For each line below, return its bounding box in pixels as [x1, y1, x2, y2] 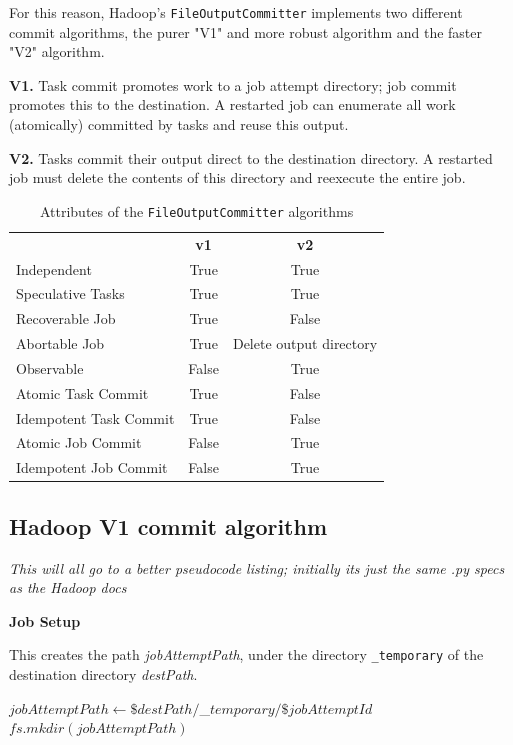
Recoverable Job [16, 308, 116, 329]
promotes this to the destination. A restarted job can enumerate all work [9, 94, 456, 115]
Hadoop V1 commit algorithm [9, 510, 328, 541]
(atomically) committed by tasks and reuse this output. [9, 114, 349, 135]
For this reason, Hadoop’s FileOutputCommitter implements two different [9, 2, 463, 22]
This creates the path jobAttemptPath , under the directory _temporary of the [9, 644, 484, 665]
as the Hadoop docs [9, 577, 127, 598]
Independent [16, 258, 92, 279]
